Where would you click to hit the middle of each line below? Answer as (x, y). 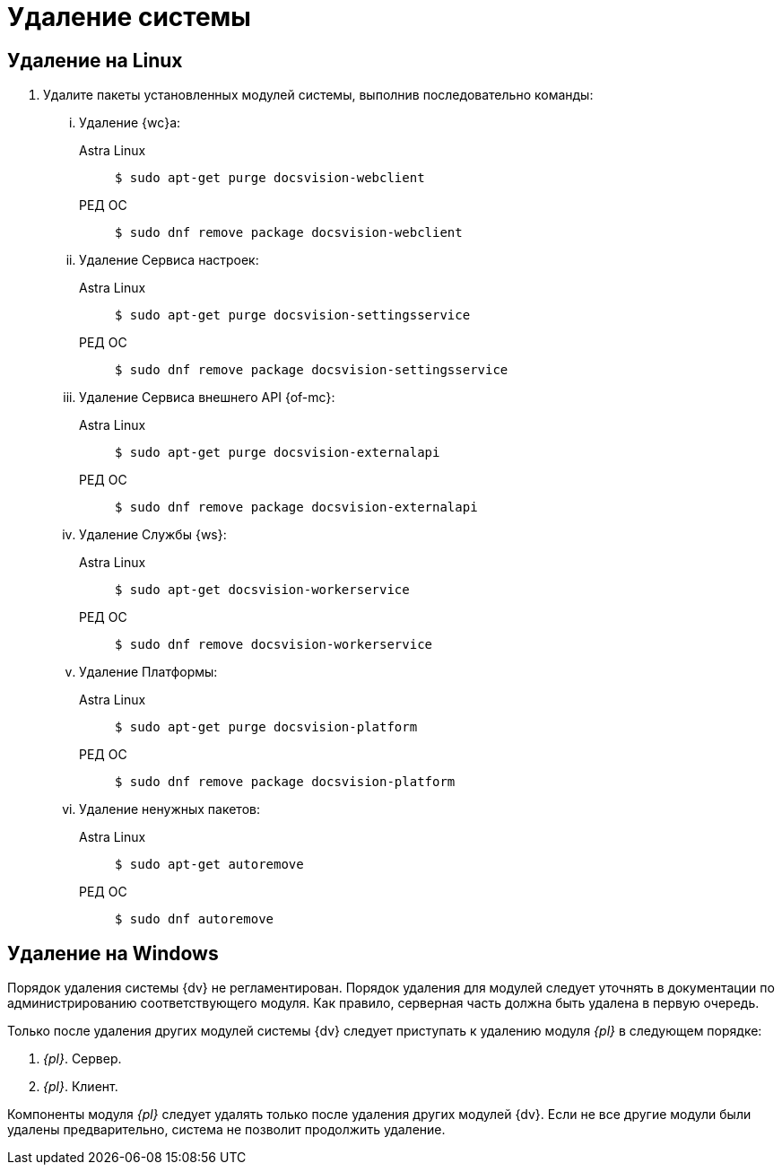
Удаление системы (129, 17)
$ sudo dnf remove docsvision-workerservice (274, 645)
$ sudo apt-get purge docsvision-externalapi (278, 453)
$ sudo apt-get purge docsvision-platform (266, 727)
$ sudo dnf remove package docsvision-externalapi (296, 507)
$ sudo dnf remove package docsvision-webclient (289, 233)
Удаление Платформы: (148, 672)
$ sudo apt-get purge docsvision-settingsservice (293, 315)
